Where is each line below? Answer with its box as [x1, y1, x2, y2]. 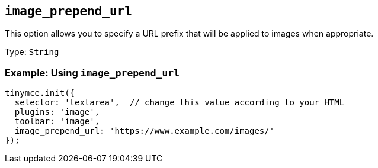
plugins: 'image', [14, 107, 100, 117]
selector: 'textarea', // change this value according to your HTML [14, 98, 345, 108]
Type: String [5, 47, 59, 57]
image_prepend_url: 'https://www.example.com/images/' [14, 126, 275, 136]
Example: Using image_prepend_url [5, 66, 180, 79]
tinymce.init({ [5, 88, 75, 98]
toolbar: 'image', [14, 117, 100, 127]
